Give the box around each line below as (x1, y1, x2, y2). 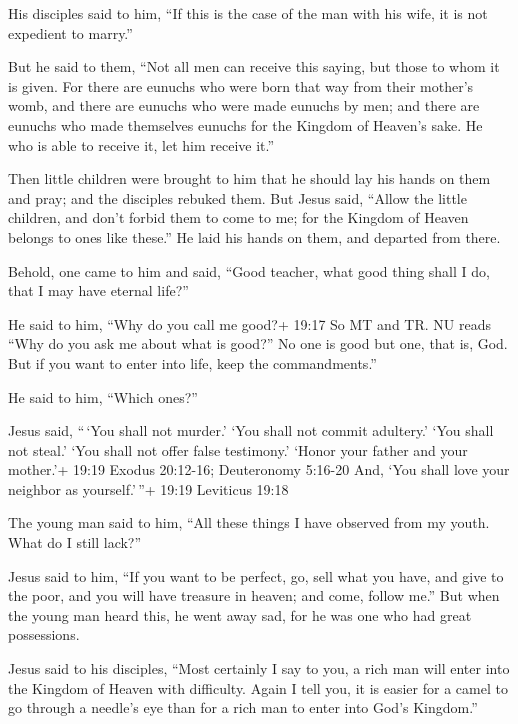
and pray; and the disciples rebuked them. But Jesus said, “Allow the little (8, 187, 467, 208)
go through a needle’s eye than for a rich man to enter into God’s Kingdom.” (8, 697, 478, 718)
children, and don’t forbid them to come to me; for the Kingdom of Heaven (8, 207, 469, 228)
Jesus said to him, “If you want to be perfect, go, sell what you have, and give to (8, 565, 504, 586)
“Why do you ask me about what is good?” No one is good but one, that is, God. (8, 333, 508, 354)
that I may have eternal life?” (8, 280, 189, 301)
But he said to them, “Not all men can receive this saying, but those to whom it (8, 56, 500, 77)
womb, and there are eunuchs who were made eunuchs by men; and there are (8, 95, 480, 116)
